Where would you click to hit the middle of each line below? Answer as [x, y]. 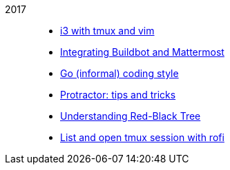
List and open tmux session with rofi [142, 137]
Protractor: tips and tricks [118, 95]
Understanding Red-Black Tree [131, 116]
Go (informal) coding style [119, 73]
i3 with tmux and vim [107, 31]
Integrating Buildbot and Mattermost [142, 52]
